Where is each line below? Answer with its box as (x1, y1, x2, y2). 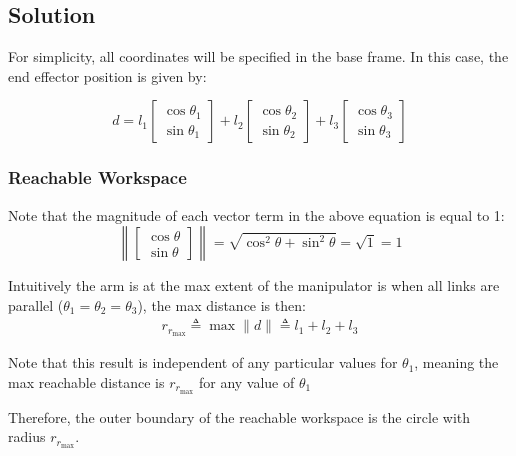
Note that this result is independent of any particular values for (8, 352, 398, 373)
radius (8, 426, 46, 447)
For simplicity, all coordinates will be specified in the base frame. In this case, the (8, 46, 509, 67)
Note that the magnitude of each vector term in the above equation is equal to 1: (8, 204, 505, 225)
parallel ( (8, 294, 64, 315)
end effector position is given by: (8, 65, 207, 86)
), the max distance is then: (137, 294, 306, 315)
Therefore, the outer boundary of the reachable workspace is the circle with (8, 406, 471, 427)
